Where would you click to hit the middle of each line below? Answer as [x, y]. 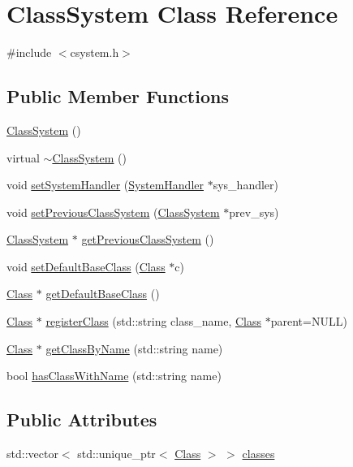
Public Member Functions [118, 96]
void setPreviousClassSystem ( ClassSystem [113, 212]
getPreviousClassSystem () [148, 239]
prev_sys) [254, 212]
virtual [23, 157]
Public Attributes [82, 419]
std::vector [32, 454]
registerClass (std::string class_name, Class [154, 321]
